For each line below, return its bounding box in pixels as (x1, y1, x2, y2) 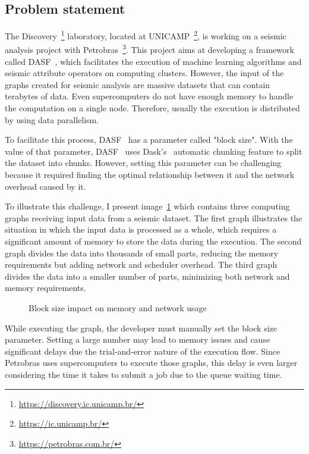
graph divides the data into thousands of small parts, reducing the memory (5, 246, 279, 259)
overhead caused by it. (5, 180, 86, 192)
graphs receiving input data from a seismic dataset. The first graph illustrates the (5, 211, 302, 224)
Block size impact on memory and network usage (29, 301, 207, 314)
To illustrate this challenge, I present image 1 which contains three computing (5, 200, 290, 212)
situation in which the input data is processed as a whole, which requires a (5, 223, 277, 236)
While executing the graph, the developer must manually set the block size (5, 321, 278, 334)
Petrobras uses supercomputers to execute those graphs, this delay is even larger (5, 356, 298, 369)
